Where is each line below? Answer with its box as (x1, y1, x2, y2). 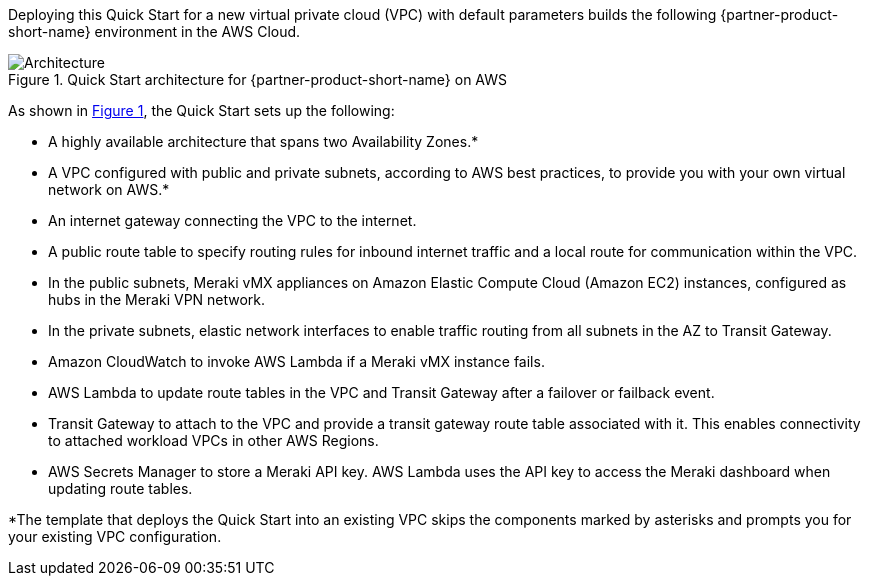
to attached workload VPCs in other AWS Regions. (48, 432, 379, 449)
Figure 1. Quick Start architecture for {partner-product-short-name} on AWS (8, 71, 508, 88)
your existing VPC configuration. (8, 528, 222, 545)
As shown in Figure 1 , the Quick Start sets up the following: (8, 102, 395, 119)
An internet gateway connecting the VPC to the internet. (48, 212, 417, 229)
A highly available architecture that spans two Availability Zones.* (48, 133, 479, 150)
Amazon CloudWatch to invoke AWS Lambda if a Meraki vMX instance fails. (48, 353, 545, 370)
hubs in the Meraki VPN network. (48, 291, 266, 308)
